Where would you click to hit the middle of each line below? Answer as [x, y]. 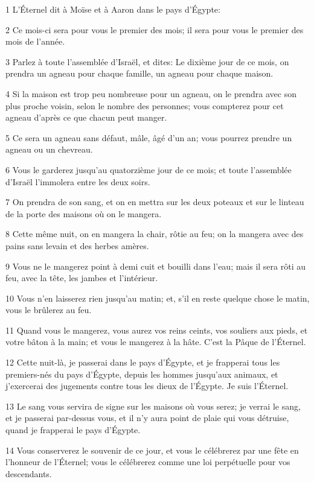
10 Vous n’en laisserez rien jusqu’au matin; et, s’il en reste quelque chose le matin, [158, 298]
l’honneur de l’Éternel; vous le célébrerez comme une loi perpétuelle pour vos [148, 462]
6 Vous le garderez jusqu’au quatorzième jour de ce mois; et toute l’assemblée [149, 169]
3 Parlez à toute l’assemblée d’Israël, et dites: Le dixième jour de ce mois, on [147, 61]
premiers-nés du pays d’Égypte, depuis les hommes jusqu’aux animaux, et [142, 374]
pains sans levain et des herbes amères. [77, 245]
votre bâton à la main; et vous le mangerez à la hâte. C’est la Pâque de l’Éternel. [156, 342]
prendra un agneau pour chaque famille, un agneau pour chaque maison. [139, 73]
